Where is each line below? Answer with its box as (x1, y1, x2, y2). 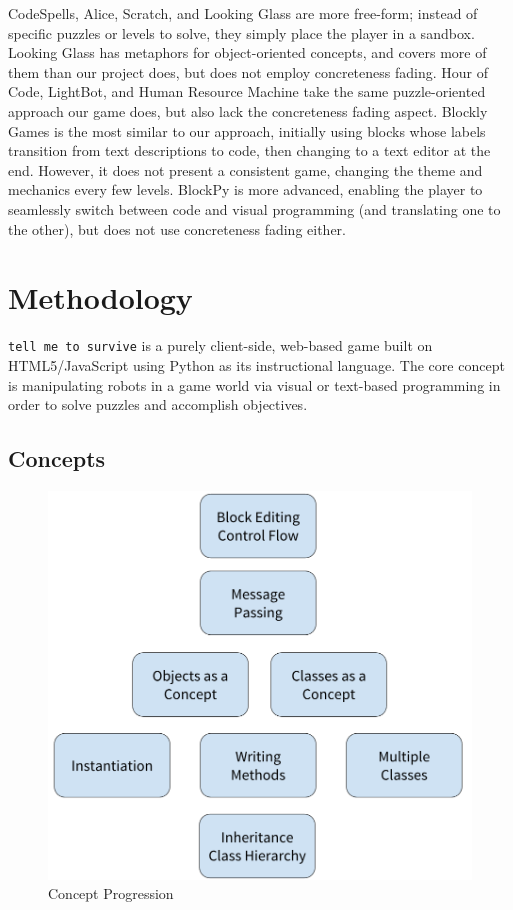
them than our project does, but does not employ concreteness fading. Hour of (8, 61, 488, 82)
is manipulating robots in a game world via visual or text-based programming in (8, 374, 501, 395)
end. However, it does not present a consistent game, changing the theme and (8, 159, 483, 180)
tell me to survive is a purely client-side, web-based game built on (8, 335, 433, 356)
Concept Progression (48, 883, 174, 904)
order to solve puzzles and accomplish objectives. (8, 394, 308, 415)
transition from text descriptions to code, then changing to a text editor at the (8, 140, 491, 161)
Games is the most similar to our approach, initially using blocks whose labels (8, 120, 486, 141)
